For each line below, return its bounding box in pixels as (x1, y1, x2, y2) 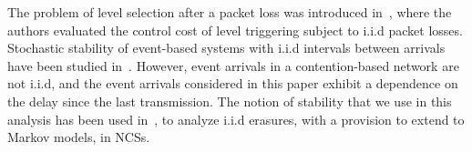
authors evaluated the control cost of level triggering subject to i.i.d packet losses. (7, 20, 463, 39)
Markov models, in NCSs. (7, 127, 150, 147)
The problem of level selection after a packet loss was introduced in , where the (7, 3, 452, 21)
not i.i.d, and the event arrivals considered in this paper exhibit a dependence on (7, 74, 458, 93)
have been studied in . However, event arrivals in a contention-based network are (7, 56, 459, 75)
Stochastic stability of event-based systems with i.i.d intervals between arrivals (7, 38, 446, 57)
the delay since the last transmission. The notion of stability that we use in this (7, 91, 452, 110)
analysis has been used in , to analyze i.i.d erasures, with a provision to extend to (7, 109, 465, 128)
